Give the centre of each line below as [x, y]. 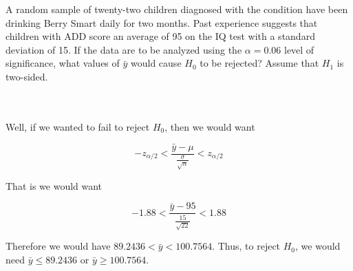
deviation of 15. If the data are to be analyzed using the [124, 49]
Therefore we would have [58, 246]
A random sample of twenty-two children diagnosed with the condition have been [177, 9]
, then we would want [210, 126]
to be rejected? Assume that [259, 63]
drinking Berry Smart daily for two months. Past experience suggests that [162, 22]
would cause [156, 63]
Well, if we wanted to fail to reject [78, 126]
